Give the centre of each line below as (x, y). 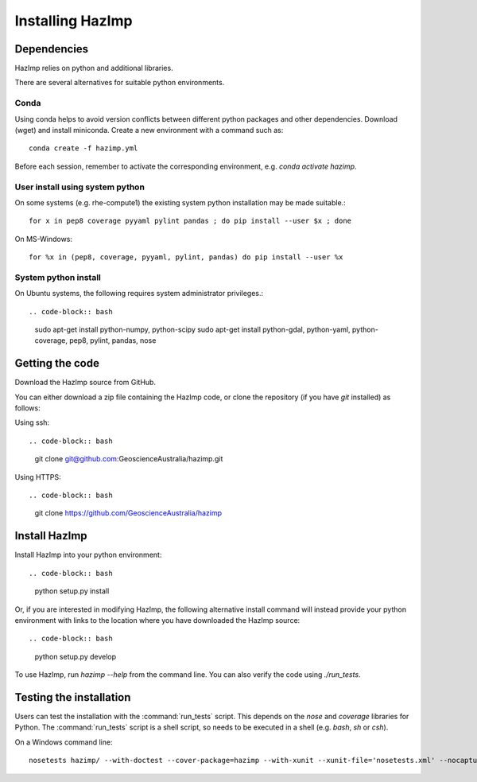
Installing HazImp (74, 21)
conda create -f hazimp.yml (83, 148)
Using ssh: (32, 422)
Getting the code (57, 363)
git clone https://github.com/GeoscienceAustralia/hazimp (128, 513)
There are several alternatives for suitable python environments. (120, 83)
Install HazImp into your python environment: (88, 555)
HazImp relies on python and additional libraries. (94, 68)
